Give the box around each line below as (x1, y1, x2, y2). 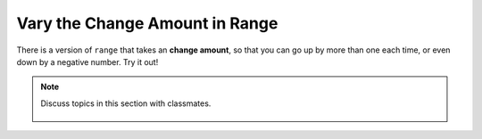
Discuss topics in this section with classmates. (40, 98, 212, 109)
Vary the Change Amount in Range (16, 13, 278, 33)
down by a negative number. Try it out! (16, 56, 159, 67)
